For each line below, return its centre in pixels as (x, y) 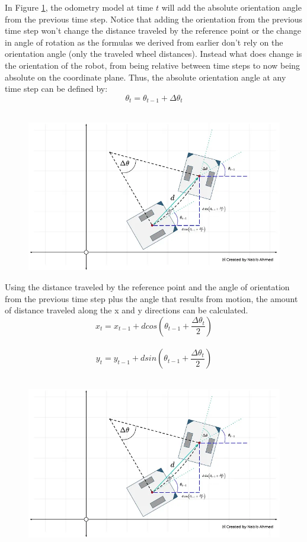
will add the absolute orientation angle (231, 7)
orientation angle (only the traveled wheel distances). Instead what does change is (153, 54)
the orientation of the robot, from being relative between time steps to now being (153, 65)
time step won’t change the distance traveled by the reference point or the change (153, 31)
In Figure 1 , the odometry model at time (79, 7)
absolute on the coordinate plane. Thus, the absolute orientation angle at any (145, 77)
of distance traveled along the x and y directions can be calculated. (127, 310)
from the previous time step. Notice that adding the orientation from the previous (154, 19)
